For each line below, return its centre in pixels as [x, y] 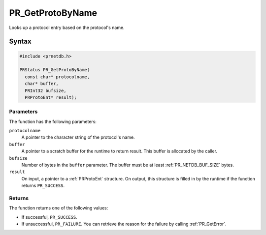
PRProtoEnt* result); [51, 97]
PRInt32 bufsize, [46, 90]
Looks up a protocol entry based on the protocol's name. [67, 28]
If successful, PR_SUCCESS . [49, 217]
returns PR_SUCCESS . [43, 186]
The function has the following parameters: [53, 121]
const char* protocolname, [57, 77]
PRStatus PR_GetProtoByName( [55, 70]
